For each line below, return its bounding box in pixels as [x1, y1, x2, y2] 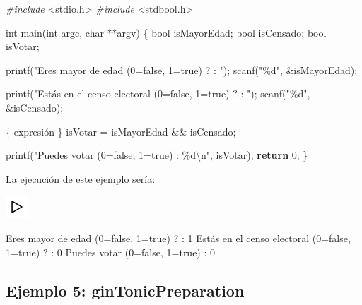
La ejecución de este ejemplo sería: [6, 171, 156, 186]
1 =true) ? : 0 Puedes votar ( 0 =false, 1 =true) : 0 [6, 244, 216, 259]
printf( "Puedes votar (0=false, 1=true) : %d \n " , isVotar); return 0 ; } [6, 148, 308, 162]
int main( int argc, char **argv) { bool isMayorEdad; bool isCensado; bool [6, 25, 327, 40]
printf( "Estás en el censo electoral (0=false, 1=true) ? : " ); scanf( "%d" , [6, 86, 310, 101]
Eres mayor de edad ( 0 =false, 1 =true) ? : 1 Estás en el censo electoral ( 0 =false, [6, 230, 351, 245]
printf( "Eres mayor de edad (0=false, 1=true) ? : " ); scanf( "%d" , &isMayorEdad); [6, 62, 358, 77]
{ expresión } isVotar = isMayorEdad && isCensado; [6, 124, 236, 138]
